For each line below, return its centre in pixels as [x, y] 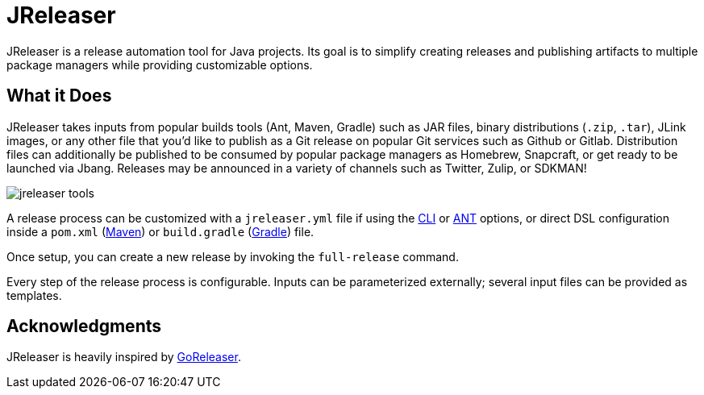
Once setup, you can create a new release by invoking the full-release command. [233, 256]
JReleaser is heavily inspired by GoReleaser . [124, 357]
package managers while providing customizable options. [160, 64]
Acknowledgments [84, 326]
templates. [34, 295]
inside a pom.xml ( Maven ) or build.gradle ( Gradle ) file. [160, 231]
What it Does [59, 96]
